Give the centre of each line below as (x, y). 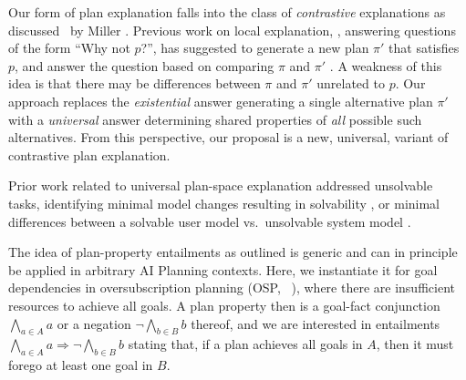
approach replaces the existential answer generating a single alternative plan (221, 101)
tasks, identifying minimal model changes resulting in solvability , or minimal (224, 203)
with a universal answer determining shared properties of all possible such (215, 119)
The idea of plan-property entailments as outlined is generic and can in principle (233, 252)
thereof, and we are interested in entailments (316, 323)
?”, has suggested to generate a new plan (255, 48)
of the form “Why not (69, 48)
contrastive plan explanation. (89, 154)
